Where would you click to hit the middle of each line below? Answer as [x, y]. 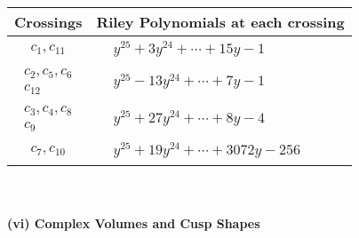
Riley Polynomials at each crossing [220, 22]
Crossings [48, 22]
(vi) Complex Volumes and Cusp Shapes [134, 222]
